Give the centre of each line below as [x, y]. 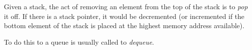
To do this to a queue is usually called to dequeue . [79, 42]
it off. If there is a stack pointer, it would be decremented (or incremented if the [124, 16]
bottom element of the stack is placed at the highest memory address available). [124, 25]
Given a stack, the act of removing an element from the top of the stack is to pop [126, 6]
